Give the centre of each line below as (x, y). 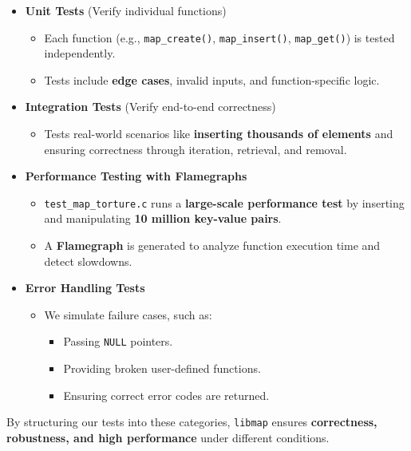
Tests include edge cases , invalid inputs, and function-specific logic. (212, 79)
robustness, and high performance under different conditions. (168, 437)
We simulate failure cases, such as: (128, 314)
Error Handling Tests (85, 288)
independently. (80, 53)
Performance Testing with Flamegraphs (136, 176)
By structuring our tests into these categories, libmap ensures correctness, (192, 422)
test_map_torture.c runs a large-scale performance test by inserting (224, 202)
